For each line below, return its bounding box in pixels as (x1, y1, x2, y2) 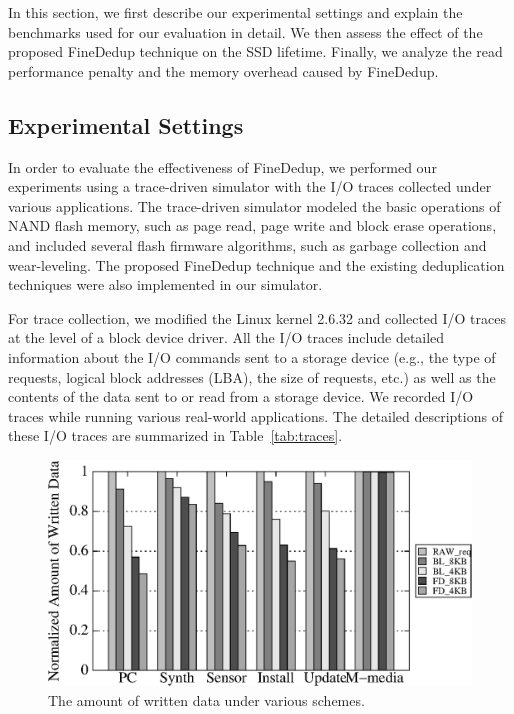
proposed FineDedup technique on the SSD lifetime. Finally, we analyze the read (8, 41, 503, 62)
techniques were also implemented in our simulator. (8, 274, 323, 295)
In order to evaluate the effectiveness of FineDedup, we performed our (8, 156, 437, 177)
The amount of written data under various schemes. (48, 689, 365, 710)
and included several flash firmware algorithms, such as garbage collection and (8, 234, 487, 255)
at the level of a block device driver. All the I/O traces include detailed (8, 327, 445, 348)
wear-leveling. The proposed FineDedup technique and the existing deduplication (8, 254, 505, 275)
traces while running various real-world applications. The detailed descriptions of (8, 405, 503, 426)
